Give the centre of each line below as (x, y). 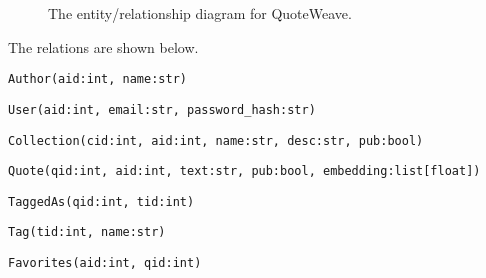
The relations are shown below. (103, 46)
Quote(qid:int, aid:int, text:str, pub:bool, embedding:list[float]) (244, 171)
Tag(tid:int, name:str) (87, 232)
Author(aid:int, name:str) (97, 79)
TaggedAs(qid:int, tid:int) (101, 201)
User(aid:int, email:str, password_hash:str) (162, 109)
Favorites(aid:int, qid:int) (105, 263)
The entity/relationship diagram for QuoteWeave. (200, 13)
